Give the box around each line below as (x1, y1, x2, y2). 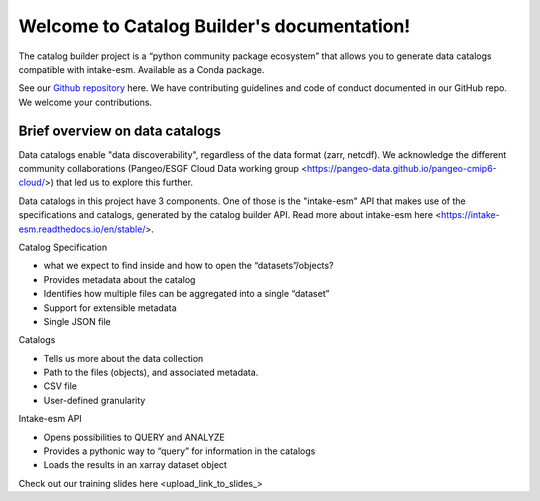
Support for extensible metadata (43, 301, 177, 314)
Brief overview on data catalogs (18, 122, 222, 139)
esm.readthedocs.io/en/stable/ (18, 223, 146, 235)
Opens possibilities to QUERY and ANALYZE (43, 431, 225, 443)
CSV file (43, 380, 77, 392)
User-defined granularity (43, 394, 146, 406)
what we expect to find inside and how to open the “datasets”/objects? (43, 260, 334, 272)
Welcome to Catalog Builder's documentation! (18, 15, 411, 37)
